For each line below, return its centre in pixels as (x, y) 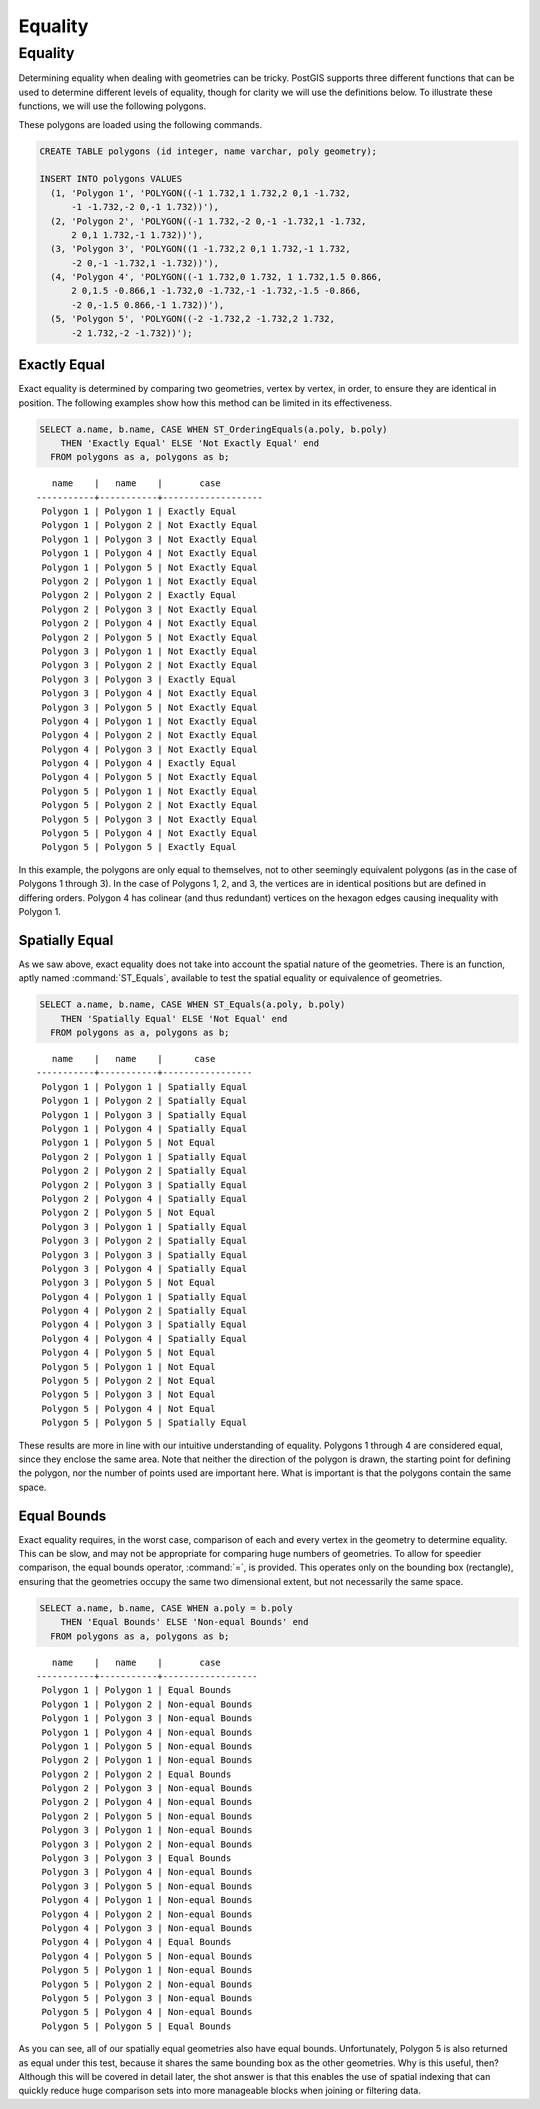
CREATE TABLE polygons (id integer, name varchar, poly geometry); (208, 151)
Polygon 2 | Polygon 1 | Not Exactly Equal (150, 581)
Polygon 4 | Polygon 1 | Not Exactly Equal (150, 721)
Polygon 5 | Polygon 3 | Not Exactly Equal (150, 819)
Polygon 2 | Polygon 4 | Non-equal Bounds (147, 1802)
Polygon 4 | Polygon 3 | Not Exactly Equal (150, 749)
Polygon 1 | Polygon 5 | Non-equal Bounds (147, 1746)
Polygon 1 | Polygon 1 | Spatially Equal (144, 1086)
